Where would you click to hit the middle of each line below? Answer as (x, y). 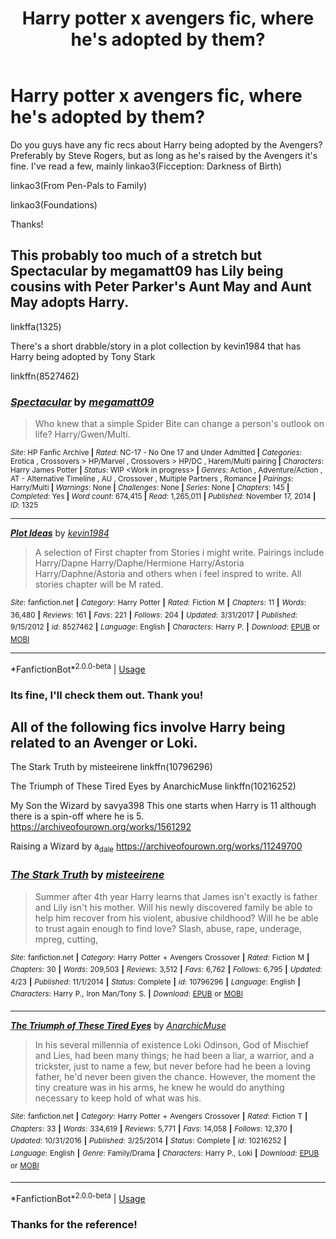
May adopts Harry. (70, 302)
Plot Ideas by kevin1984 (60, 533)
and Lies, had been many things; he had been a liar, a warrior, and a (174, 1056)
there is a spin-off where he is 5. (77, 816)
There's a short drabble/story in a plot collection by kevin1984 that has (156, 346)
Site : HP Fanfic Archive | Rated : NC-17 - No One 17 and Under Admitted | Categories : (156, 453)
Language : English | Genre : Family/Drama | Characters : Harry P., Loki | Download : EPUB (165, 1153)
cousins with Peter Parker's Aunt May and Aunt (161, 287)
